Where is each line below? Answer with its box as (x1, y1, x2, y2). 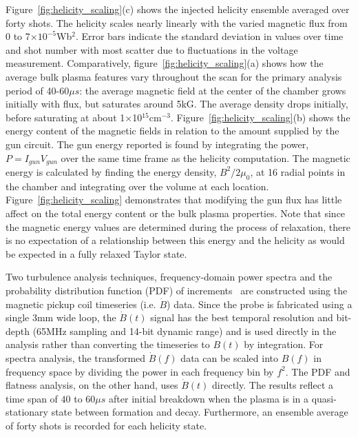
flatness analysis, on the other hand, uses (6, 378, 178, 392)
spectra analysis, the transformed (6, 350, 146, 365)
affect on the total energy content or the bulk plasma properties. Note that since (6, 205, 346, 220)
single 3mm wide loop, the (6, 310, 116, 325)
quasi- (311, 391, 337, 405)
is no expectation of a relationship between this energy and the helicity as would (6, 233, 345, 247)
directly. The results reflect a (212, 378, 334, 392)
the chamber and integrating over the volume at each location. (6, 179, 269, 193)
